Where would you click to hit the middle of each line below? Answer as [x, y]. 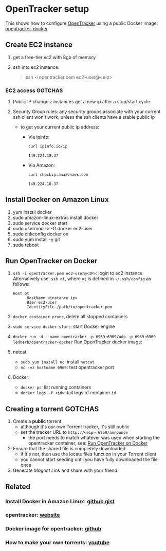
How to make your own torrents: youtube [58, 543]
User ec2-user [42, 303]
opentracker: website [33, 515]
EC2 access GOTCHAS [34, 90]
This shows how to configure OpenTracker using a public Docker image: [82, 23]
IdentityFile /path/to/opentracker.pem [69, 307]
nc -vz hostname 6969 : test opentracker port [67, 368]
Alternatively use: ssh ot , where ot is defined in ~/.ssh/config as [82, 279]
